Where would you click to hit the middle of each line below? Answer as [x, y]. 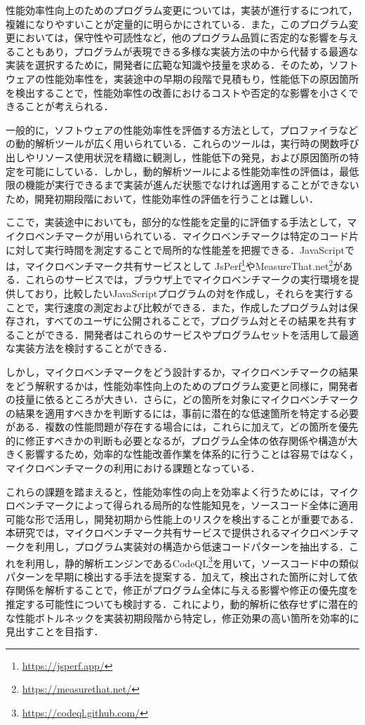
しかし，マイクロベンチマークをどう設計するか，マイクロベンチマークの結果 [182, 371]
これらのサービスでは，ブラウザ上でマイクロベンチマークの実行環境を [187, 279]
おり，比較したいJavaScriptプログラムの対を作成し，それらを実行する [194, 293]
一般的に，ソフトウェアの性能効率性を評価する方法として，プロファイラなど [182, 129]
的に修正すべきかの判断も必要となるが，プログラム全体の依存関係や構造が [177, 440]
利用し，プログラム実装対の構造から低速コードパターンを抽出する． [192, 547]
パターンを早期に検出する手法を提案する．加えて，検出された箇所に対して [177, 576]
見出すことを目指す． [55, 631]
